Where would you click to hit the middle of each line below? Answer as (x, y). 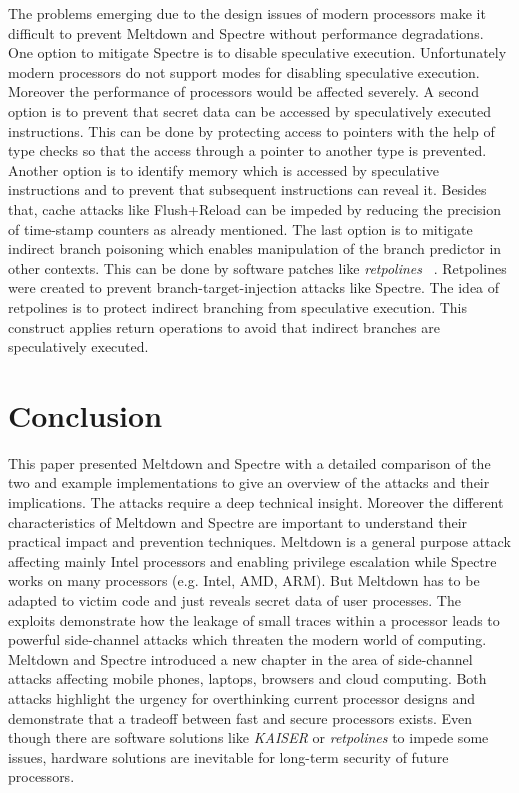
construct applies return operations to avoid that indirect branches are (224, 326)
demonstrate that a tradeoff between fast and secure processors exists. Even (240, 717)
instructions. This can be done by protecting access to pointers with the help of (251, 130)
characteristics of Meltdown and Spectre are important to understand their (238, 521)
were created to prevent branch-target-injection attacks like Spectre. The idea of (254, 287)
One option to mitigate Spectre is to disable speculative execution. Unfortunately (257, 52)
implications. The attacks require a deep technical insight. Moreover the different (256, 502)
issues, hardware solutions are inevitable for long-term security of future (228, 756)
